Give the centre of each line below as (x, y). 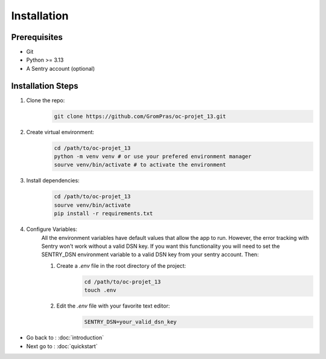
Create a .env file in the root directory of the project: (121, 265)
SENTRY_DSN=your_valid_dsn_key (131, 322)
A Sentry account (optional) (61, 68)
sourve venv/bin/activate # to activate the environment (140, 165)
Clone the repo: (46, 100)
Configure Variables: (52, 229)
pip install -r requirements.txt (104, 214)
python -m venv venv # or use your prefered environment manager (153, 157)
